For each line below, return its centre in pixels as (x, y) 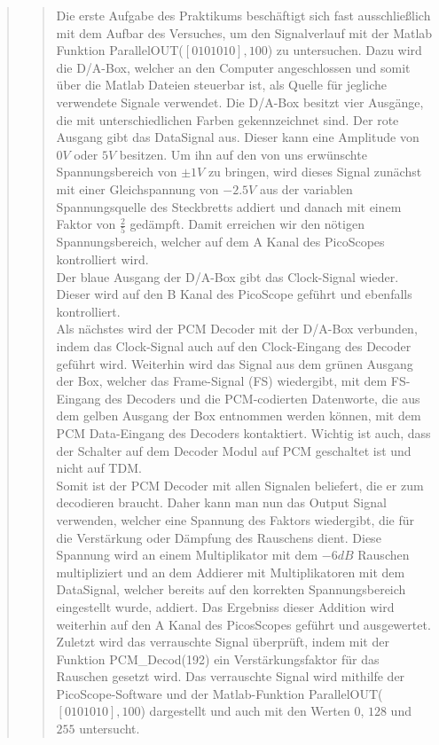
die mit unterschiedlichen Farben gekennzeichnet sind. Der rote (227, 119)
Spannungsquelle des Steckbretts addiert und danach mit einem (229, 206)
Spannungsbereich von (117, 172)
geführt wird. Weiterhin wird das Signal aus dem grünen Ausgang (235, 363)
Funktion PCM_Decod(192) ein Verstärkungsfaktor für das (218, 659)
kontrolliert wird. (102, 259)
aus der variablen (306, 188)
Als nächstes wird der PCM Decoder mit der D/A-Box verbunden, (237, 329)
